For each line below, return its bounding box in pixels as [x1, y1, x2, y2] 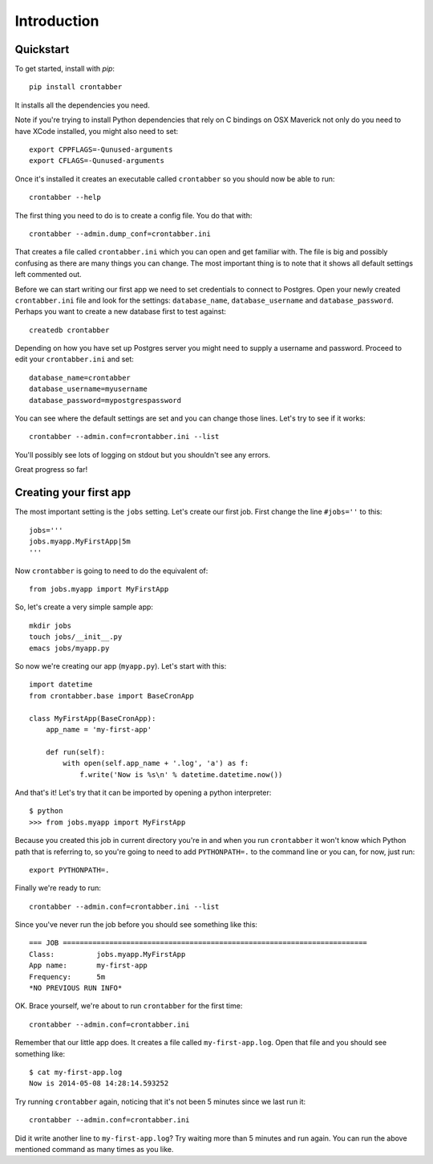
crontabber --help [29, 193, 102, 202]
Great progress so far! [14, 465, 88, 474]
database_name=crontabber [29, 373, 132, 382]
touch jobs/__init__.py [29, 633, 123, 641]
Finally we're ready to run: [14, 883, 102, 893]
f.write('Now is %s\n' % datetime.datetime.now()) [79, 770, 283, 779]
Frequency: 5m [29, 972, 106, 981]
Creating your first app [14, 486, 132, 499]
